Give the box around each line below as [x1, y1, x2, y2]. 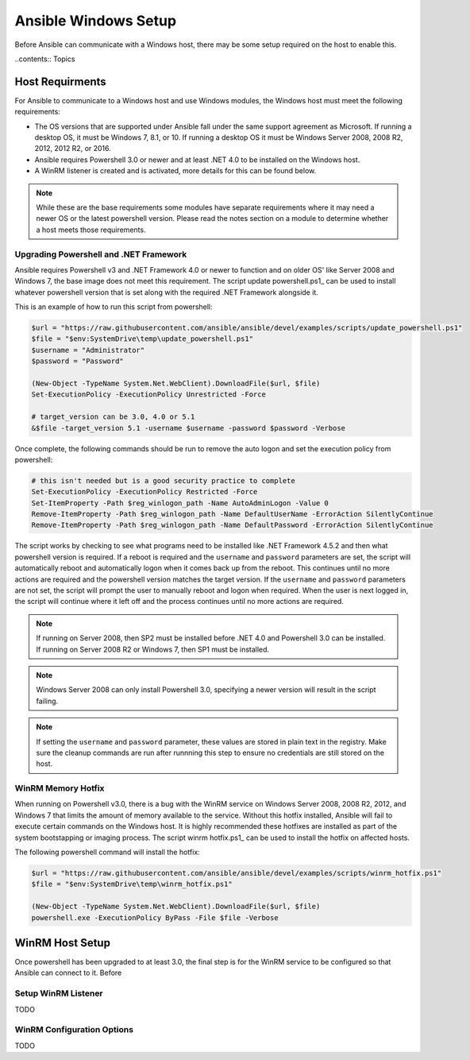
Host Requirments [14, 75, 106, 88]
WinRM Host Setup [14, 936, 111, 950]
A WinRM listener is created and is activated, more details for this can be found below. [34, 166, 317, 176]
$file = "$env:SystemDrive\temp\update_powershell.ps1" [31, 335, 254, 343]
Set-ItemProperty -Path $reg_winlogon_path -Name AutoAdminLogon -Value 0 [31, 498, 329, 508]
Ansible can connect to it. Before [14, 968, 122, 977]
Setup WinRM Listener [14, 988, 103, 999]
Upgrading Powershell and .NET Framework [14, 249, 187, 260]
